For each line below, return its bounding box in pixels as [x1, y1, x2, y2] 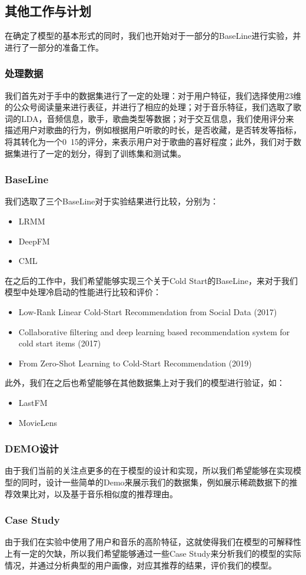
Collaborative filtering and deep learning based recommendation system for [18, 325, 290, 338]
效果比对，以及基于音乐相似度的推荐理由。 [12, 487, 178, 500]
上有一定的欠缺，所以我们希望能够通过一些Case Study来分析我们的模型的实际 [5, 547, 301, 559]
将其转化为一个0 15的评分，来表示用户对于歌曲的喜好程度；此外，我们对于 [5, 135, 293, 147]
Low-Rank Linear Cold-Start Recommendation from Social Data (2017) [18, 305, 277, 318]
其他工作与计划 [5, 2, 91, 20]
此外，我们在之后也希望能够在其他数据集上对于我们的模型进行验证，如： [5, 376, 285, 389]
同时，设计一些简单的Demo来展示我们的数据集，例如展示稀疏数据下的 [21, 475, 290, 488]
